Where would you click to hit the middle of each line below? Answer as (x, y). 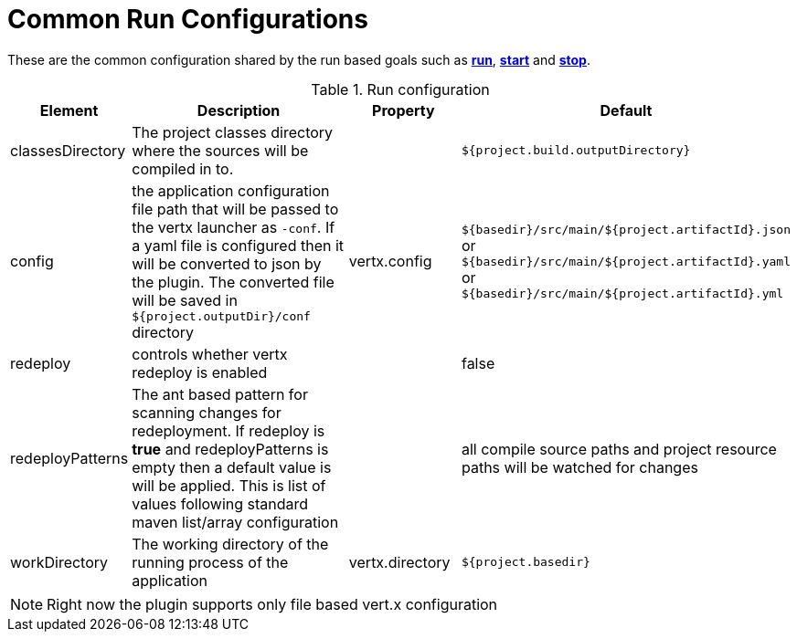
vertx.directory (399, 562)
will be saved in (185, 300)
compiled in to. (183, 168)
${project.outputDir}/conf (221, 316)
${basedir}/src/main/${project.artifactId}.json (626, 229)
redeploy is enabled (200, 372)
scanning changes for (207, 412)
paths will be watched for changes (579, 467)
